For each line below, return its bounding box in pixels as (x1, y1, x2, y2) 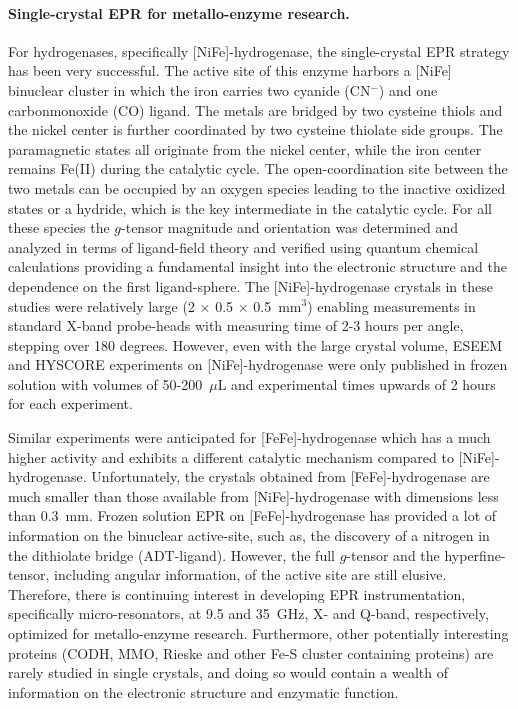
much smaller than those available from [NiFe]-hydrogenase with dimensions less (8, 485, 499, 506)
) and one (378, 79, 438, 100)
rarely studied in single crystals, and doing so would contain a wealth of (8, 662, 448, 683)
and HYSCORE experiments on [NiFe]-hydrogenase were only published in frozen (8, 354, 508, 375)
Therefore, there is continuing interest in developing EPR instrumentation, (8, 583, 466, 604)
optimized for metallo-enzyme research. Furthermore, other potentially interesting (8, 623, 509, 644)
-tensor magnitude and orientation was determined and (121, 217, 459, 238)
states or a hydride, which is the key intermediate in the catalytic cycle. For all (8, 197, 492, 218)
